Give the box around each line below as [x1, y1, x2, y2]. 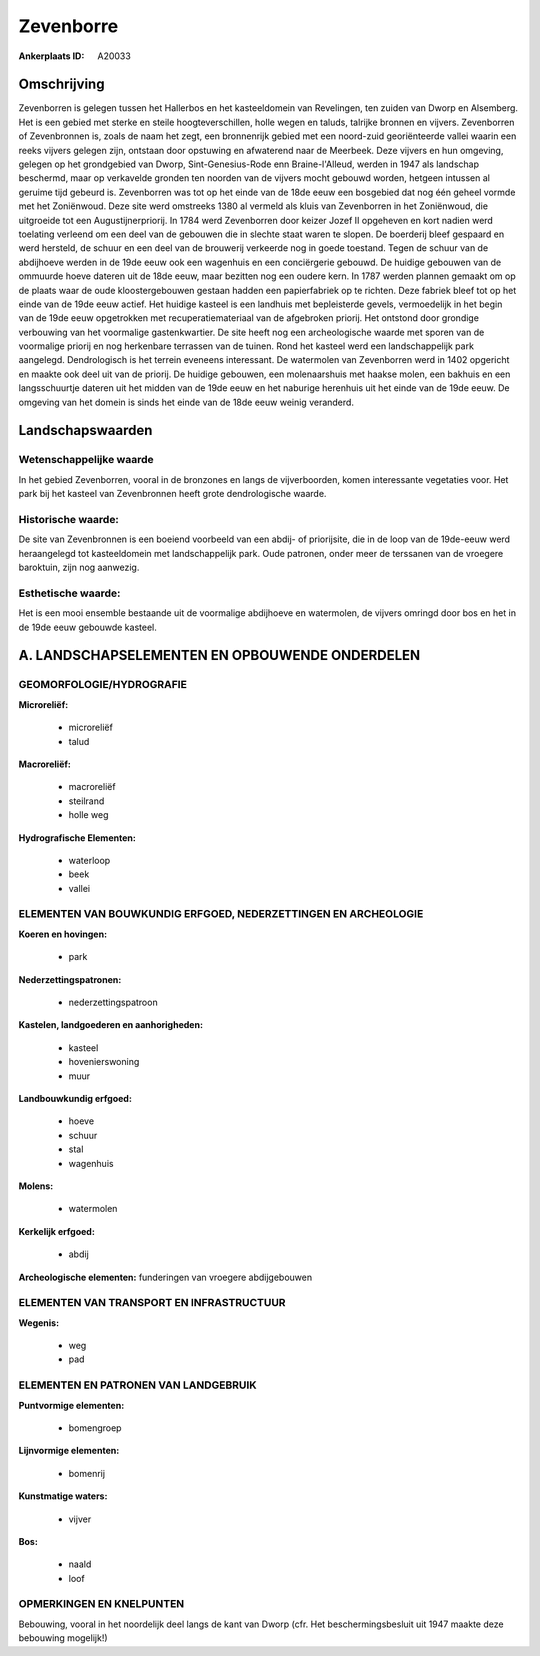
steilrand [68, 795, 105, 807]
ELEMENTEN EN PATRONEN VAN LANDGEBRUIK [18, 1378, 257, 1392]
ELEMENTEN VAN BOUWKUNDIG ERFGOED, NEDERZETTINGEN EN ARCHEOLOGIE [18, 907, 424, 921]
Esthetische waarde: [18, 586, 121, 600]
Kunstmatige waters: [18, 1490, 108, 1502]
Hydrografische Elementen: [18, 831, 137, 844]
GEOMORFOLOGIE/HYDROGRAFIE [18, 678, 187, 692]
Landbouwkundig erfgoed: [18, 1092, 132, 1104]
